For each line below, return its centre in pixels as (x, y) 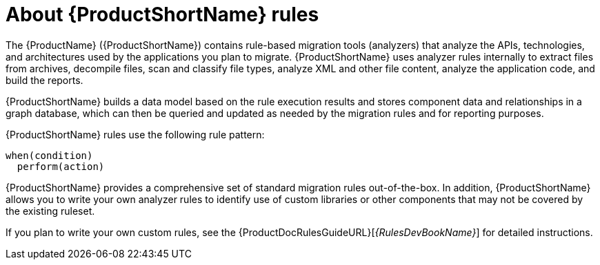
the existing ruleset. (50, 211)
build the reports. (44, 80)
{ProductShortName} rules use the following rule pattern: (135, 134)
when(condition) (49, 155)
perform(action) (61, 166)
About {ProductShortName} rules (162, 14)
